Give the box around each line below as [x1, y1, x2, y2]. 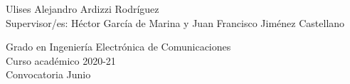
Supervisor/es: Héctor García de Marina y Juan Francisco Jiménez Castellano [6, 15, 345, 30]
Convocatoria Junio [6, 67, 91, 82]
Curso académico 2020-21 [6, 53, 116, 68]
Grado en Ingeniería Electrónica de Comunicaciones [6, 39, 231, 54]
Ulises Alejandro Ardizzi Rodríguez [6, 1, 159, 16]
